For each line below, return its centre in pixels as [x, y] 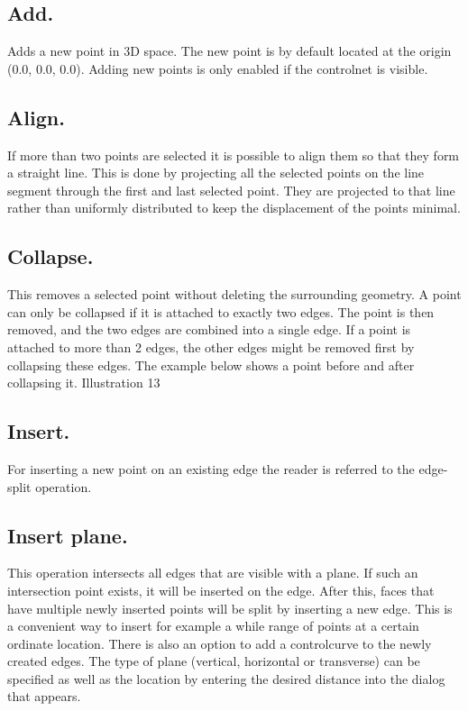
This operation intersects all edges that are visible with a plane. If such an [213, 573]
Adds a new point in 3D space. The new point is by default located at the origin [229, 51]
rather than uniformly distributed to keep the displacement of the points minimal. [234, 208]
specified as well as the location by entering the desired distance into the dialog [226, 678]
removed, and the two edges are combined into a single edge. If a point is [209, 329]
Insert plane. [68, 535]
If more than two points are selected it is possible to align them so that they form [234, 155]
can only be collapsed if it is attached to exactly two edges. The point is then [221, 311]
